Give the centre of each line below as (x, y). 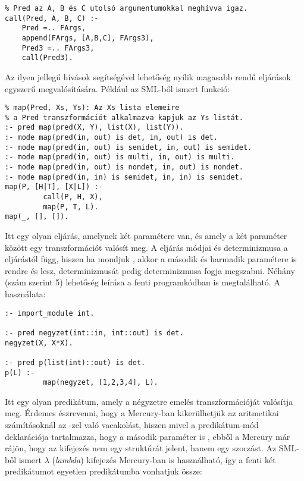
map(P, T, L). (71, 207)
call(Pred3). (47, 58)
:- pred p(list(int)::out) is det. (75, 362)
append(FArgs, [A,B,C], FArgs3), (88, 38)
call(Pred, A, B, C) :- (52, 18)
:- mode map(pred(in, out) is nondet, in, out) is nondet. (124, 167)
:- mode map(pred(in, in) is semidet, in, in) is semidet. (124, 177)
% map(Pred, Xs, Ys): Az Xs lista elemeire (92, 108)
